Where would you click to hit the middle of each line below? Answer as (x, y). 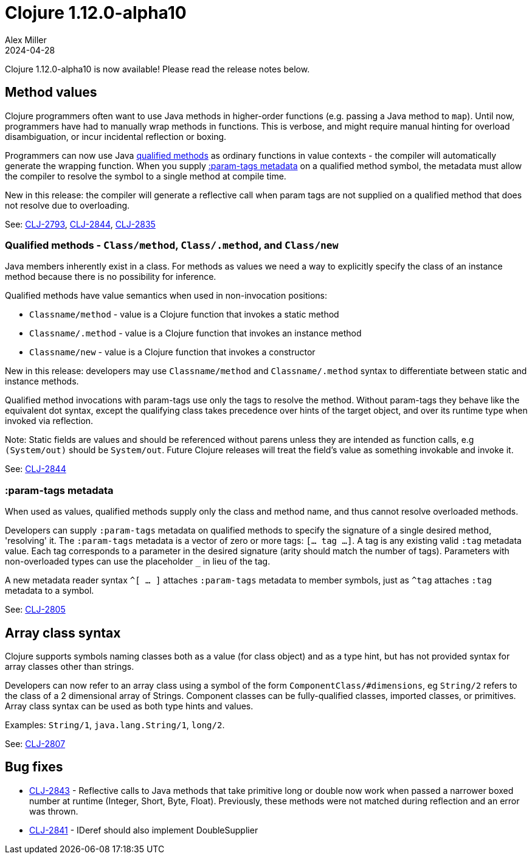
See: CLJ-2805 (35, 610)
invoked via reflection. (49, 421)
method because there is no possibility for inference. (111, 277)
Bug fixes (34, 767)
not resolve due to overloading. (67, 205)
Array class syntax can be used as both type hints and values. (129, 706)
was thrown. (54, 811)
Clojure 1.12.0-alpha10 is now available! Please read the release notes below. (157, 69)
